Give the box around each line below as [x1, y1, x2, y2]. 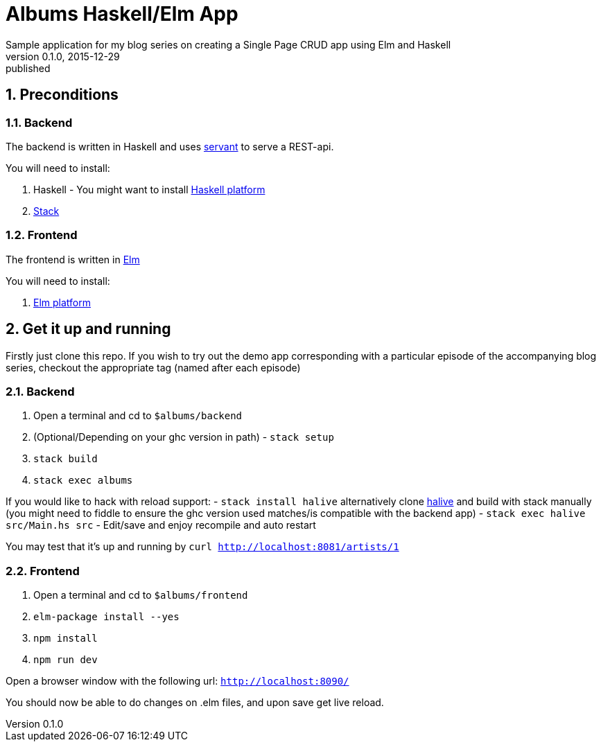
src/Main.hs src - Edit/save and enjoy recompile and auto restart [6, 519, 316, 531]
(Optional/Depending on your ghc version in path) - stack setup [33, 431, 334, 443]
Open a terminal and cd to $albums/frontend [33, 589, 248, 601]
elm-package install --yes [33, 611, 180, 623]
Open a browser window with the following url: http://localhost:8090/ [6, 675, 349, 687]
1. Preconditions [6, 86, 119, 104]
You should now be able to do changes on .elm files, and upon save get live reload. [6, 696, 384, 709]
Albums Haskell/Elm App [6, 2, 238, 26]
